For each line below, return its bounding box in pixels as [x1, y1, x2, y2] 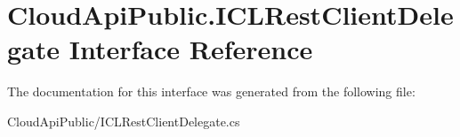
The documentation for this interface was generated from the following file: [7, 82, 416, 101]
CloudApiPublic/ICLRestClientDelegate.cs [7, 111, 240, 130]
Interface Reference [69, 31, 313, 67]
